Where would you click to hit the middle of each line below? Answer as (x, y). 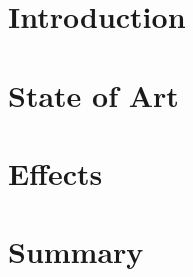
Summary (76, 251)
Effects (55, 172)
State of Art (93, 94)
